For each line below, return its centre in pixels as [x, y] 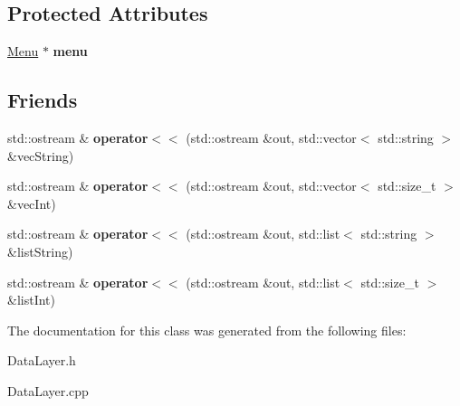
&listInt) [31, 300]
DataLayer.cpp [48, 390]
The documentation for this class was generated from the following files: [207, 330]
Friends [43, 100]
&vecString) [41, 155]
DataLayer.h [42, 360]
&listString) [40, 251]
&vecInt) [32, 203]
